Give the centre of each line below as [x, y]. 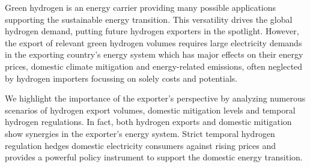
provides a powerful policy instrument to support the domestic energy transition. [154, 157]
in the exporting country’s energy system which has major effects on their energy [154, 54]
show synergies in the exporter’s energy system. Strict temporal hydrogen [140, 133]
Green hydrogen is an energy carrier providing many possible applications [141, 7]
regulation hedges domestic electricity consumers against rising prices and [141, 145]
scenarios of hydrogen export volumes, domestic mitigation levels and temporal [150, 110]
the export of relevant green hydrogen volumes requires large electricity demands [153, 42]
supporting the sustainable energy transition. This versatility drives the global [149, 19]
